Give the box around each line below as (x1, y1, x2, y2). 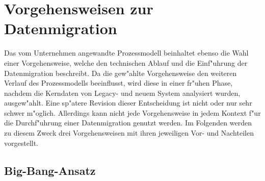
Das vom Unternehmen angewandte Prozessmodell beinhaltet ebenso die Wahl (4, 47, 249, 58)
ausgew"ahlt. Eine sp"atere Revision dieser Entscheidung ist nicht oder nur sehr (4, 97, 252, 108)
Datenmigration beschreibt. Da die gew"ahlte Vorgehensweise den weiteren (4, 67, 237, 78)
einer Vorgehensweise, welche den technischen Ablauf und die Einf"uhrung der (4, 57, 248, 68)
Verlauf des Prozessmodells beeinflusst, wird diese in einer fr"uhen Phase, (4, 77, 233, 88)
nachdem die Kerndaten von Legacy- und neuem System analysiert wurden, (4, 87, 241, 98)
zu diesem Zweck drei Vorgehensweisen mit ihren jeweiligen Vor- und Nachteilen (4, 127, 254, 138)
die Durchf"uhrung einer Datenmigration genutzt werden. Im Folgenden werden (4, 117, 252, 128)
